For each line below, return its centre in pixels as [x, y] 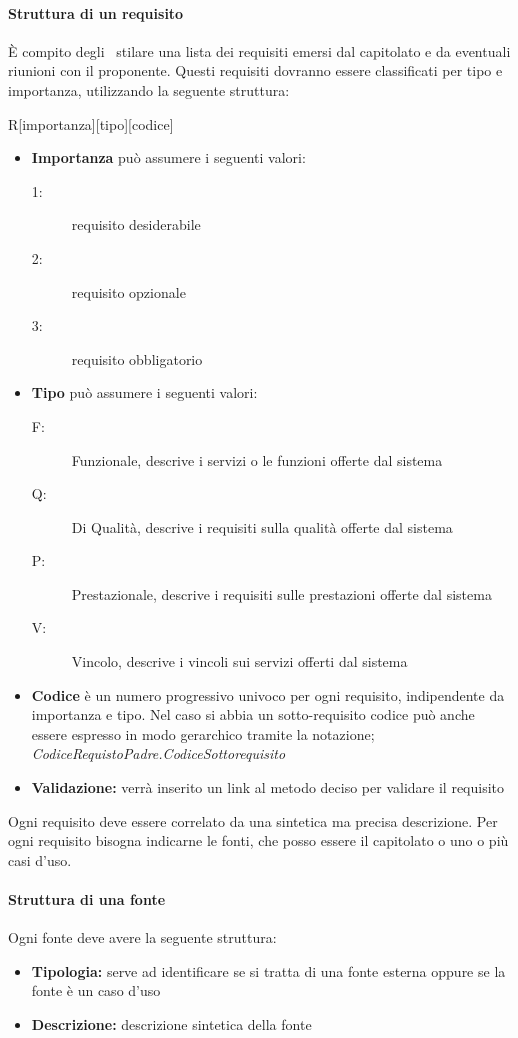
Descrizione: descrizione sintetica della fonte [171, 1024]
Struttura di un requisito [96, 12]
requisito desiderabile [136, 224]
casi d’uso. [40, 859]
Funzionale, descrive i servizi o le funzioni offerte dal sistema [257, 459]
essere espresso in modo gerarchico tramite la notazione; [203, 733]
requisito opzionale [128, 291]
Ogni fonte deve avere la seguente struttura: [142, 937]
